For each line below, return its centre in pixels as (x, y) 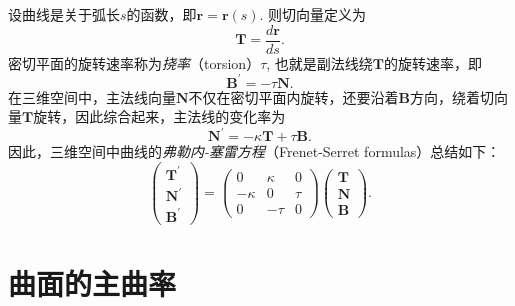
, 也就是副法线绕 (319, 62)
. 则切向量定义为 (313, 14)
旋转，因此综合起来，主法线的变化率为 (159, 116)
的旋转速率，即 (433, 62)
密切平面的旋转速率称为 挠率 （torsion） (134, 62)
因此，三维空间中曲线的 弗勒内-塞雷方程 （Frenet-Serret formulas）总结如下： (254, 151)
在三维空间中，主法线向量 (92, 96)
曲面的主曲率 (92, 282)
